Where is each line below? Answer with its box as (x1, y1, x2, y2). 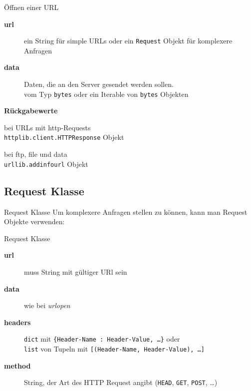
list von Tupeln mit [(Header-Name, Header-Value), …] (24, 343, 205, 354)
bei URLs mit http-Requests (4, 122, 91, 132)
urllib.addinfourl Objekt (4, 158, 88, 169)
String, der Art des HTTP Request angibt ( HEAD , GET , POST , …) (24, 377, 218, 388)
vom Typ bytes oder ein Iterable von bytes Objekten (24, 88, 189, 99)
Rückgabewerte (4, 105, 58, 116)
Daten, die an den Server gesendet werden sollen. (24, 79, 174, 89)
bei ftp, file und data (4, 149, 67, 159)
